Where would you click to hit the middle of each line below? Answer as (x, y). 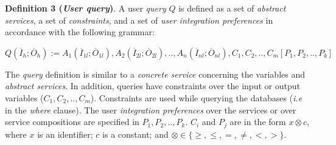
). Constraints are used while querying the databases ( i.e (196, 97)
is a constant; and (135, 134)
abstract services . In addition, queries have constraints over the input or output (152, 86)
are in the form (258, 122)
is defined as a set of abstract (232, 8)
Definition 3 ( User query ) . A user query (86, 8)
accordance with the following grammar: (80, 32)
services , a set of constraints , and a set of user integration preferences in (139, 20)
